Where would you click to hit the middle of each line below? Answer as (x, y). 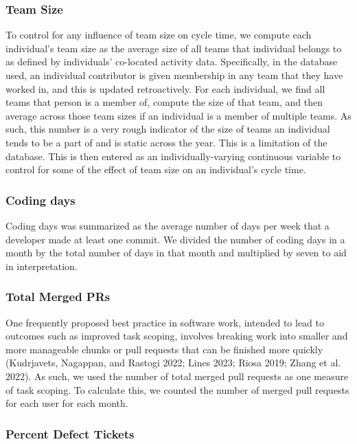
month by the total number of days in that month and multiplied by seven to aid (176, 253)
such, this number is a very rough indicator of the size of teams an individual (168, 129)
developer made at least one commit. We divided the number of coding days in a (175, 239)
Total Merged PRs (58, 297)
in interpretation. (42, 266)
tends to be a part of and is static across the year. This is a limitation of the (166, 142)
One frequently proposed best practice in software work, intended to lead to (165, 322)
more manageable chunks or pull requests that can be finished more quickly (164, 349)
